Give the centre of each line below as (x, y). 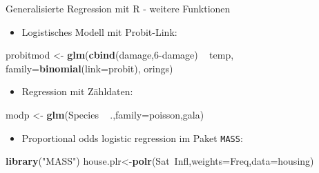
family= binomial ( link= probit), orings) (89, 68)
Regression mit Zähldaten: (77, 91)
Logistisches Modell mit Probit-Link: (99, 31)
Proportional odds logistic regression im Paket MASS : (132, 138)
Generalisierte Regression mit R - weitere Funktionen (118, 8)
